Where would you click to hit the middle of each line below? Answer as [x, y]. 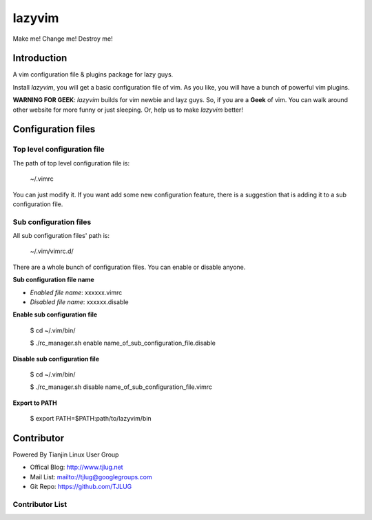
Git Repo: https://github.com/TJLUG [81, 487]
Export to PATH [35, 403]
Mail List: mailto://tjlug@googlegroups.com [91, 477]
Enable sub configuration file [55, 314]
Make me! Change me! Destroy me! [63, 39]
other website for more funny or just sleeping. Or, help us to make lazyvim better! [128, 110]
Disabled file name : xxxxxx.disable [79, 302]
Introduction [40, 58]
